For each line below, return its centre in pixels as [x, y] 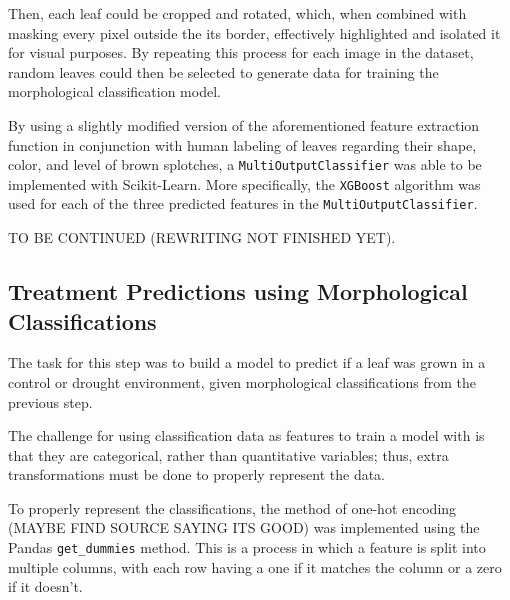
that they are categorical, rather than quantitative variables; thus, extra [228, 454]
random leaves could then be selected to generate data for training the [223, 71]
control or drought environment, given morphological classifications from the [242, 381]
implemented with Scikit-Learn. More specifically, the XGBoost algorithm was [244, 183]
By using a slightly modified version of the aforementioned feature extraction [244, 124]
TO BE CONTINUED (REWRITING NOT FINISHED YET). [202, 237]
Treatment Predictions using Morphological [238, 291]
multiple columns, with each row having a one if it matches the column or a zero [255, 566]
